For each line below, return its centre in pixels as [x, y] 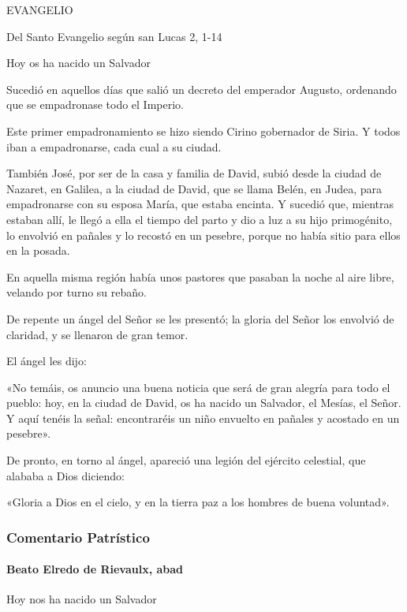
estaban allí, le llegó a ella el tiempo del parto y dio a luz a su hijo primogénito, [200, 219]
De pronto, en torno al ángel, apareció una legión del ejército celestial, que [186, 460]
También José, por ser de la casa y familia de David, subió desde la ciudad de [194, 173]
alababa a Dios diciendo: [66, 475]
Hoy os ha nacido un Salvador [78, 63]
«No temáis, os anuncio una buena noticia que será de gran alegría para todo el [198, 387]
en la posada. [38, 250]
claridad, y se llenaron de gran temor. [97, 334]
